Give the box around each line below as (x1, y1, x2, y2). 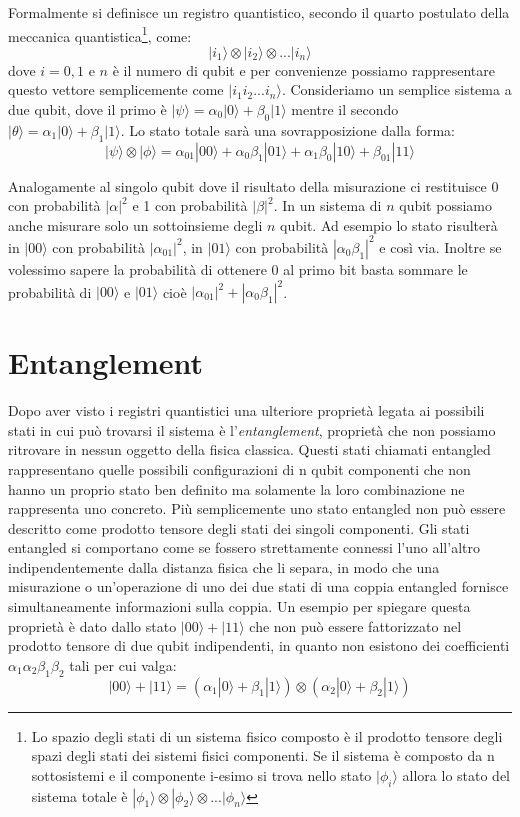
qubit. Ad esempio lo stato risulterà (280, 214, 498, 235)
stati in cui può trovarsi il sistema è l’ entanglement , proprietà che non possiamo (8, 419, 496, 440)
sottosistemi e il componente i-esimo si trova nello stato (31, 764, 372, 785)
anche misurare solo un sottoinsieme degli (8, 214, 263, 235)
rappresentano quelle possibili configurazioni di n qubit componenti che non (8, 458, 471, 479)
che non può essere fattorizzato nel (249, 615, 462, 636)
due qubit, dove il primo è (8, 99, 167, 120)
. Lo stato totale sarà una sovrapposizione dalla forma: (120, 119, 455, 140)
